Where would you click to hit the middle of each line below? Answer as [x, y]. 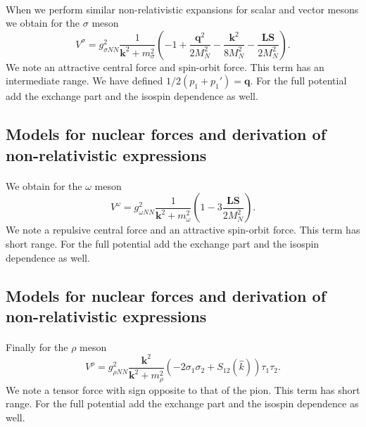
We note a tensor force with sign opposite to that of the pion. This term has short [183, 389]
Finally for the [37, 346]
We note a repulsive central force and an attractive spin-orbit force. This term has [183, 230]
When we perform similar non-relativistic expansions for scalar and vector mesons [182, 9]
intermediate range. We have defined [84, 81]
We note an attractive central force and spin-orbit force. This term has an [165, 66]
